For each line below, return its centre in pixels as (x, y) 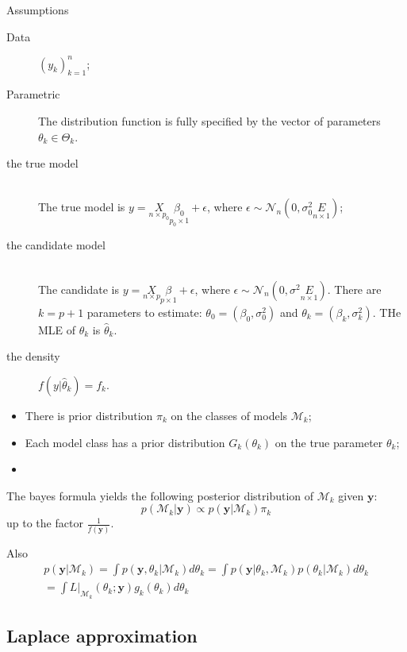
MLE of (57, 329)
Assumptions (38, 10)
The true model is (82, 207)
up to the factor (45, 523)
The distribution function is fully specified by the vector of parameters (209, 121)
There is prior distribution (89, 416)
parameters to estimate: (144, 312)
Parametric (33, 94)
